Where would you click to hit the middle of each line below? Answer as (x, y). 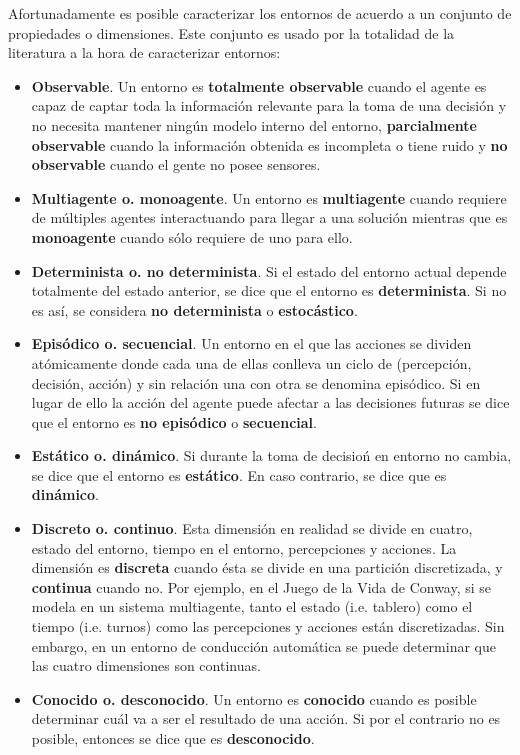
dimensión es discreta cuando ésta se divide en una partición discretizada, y (267, 567)
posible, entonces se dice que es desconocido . (173, 738)
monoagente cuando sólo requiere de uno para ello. (192, 236)
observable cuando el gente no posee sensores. (176, 164)
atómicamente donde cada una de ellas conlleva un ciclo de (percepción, (251, 362)
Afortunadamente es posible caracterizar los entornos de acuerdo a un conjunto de (260, 13)
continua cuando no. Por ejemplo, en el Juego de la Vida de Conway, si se (261, 586)
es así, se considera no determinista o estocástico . (194, 309)
